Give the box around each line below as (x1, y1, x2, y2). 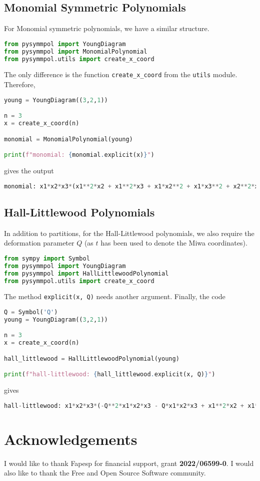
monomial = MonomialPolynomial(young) (4, 135, 133, 143)
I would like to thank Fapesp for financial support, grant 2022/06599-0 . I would (4, 457, 254, 468)
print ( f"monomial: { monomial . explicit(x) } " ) (4, 151, 154, 159)
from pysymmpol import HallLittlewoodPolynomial (4, 270, 169, 277)
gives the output (4, 165, 54, 176)
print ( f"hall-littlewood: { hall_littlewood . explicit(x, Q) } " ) (4, 371, 215, 378)
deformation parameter (4, 237, 74, 248)
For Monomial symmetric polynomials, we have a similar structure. (4, 23, 209, 34)
